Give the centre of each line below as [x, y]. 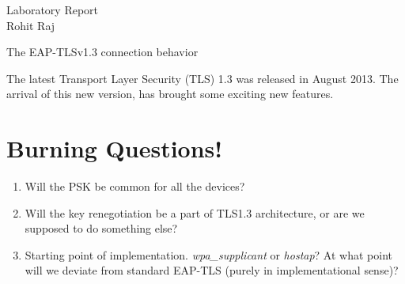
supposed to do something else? [101, 228]
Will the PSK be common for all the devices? [135, 186]
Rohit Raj [31, 25]
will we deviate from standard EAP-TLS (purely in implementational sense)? [212, 270]
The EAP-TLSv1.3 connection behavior [102, 52]
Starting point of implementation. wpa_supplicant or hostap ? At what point [208, 254]
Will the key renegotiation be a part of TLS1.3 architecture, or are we [195, 212]
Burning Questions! [115, 148]
